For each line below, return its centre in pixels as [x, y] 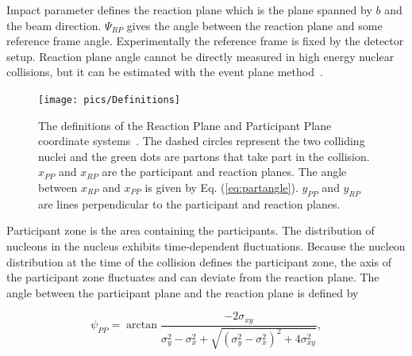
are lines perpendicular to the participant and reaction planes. [189, 203]
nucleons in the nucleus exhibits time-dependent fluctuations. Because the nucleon [206, 245]
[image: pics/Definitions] [109, 100]
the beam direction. [54, 25]
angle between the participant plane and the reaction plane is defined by [183, 292]
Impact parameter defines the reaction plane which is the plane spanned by [189, 10]
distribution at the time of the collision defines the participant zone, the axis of [199, 261]
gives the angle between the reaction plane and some [254, 25]
